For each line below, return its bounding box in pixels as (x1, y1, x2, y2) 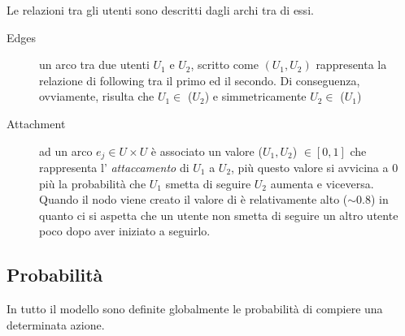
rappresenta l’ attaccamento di (39, 159, 189, 176)
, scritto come (190, 56, 259, 73)
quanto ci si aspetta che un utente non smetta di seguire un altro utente (39, 206, 398, 223)
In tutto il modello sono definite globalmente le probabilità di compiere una (7, 300, 383, 317)
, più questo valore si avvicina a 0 (231, 159, 398, 176)
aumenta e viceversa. (270, 174, 374, 192)
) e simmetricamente (204, 88, 307, 105)
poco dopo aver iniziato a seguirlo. (39, 222, 211, 239)
